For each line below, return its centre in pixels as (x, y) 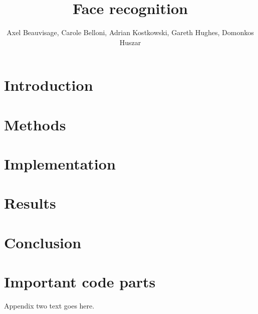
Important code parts (80, 282)
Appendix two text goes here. (49, 306)
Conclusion (43, 242)
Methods (35, 124)
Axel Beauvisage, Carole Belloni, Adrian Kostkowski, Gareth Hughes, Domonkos (130, 32)
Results (30, 203)
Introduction (49, 85)
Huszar (130, 42)
